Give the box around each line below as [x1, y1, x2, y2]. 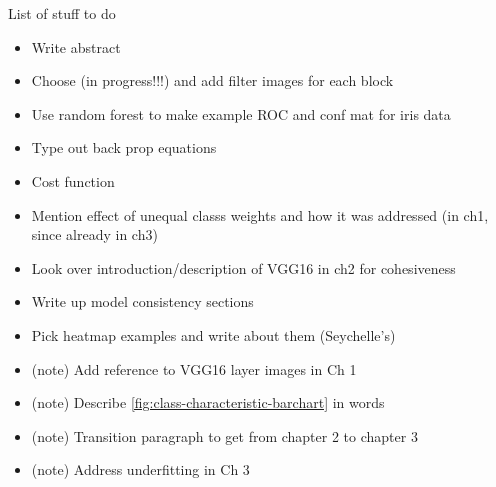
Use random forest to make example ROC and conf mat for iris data [31, 103, 451, 124]
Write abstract [31, 36, 121, 57]
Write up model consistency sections [31, 291, 254, 312]
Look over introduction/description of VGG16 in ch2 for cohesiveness [31, 257, 456, 278]
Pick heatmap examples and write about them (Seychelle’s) [31, 324, 396, 345]
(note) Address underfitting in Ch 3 [31, 459, 250, 480]
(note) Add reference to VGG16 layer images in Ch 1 [31, 358, 357, 379]
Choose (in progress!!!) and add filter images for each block [31, 70, 394, 91]
